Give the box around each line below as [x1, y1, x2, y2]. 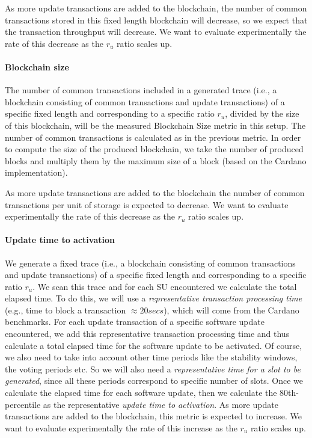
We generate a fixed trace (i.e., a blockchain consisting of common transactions [5, 256, 296, 269]
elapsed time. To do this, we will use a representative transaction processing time [5, 292, 302, 304]
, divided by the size [225, 107, 299, 120]
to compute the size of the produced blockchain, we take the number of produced [5, 143, 304, 155]
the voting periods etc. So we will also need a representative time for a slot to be [5, 362, 301, 375]
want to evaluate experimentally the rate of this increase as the [5, 421, 237, 434]
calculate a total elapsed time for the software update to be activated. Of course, [5, 339, 302, 351]
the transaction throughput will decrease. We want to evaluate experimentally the [5, 25, 307, 38]
